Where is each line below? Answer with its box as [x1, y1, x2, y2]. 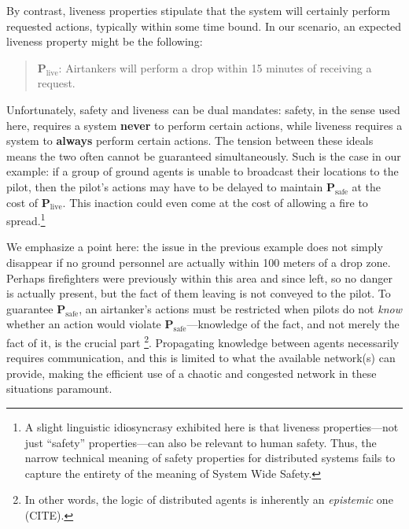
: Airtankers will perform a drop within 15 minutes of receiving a [58, 59, 372, 76]
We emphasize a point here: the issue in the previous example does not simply [6, 239, 383, 255]
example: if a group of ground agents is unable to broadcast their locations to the [6, 163, 399, 179]
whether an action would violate [6, 316, 161, 332]
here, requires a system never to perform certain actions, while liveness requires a [6, 117, 403, 133]
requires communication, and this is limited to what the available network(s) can [6, 350, 396, 366]
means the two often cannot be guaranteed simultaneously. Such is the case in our [6, 147, 401, 164]
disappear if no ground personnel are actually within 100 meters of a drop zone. [6, 253, 391, 270]
